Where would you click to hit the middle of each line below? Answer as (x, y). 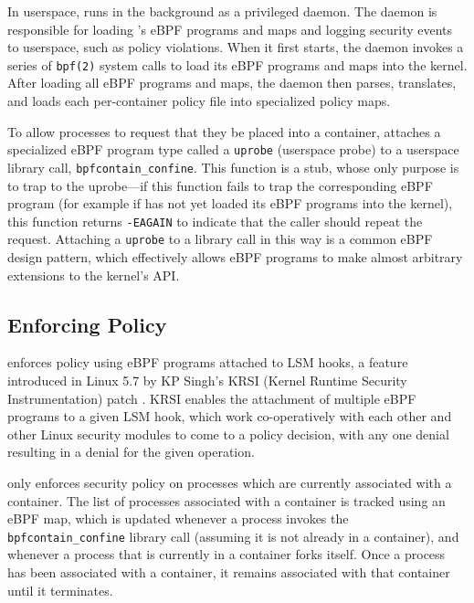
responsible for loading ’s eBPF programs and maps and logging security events (230, 29)
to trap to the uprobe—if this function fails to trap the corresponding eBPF (220, 185)
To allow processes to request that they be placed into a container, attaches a (224, 131)
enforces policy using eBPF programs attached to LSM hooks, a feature (208, 362)
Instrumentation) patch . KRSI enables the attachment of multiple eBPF (212, 398)
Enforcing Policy (87, 324)
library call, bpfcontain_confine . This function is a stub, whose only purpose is (233, 167)
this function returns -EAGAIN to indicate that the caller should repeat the (215, 221)
